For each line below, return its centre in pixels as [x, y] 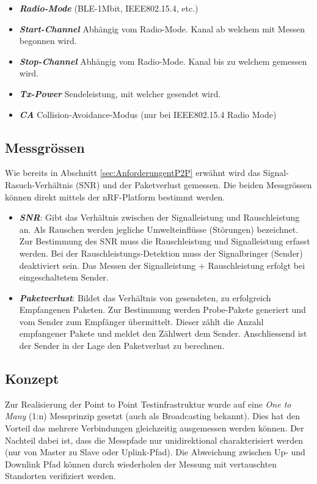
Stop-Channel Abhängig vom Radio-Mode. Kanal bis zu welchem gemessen [163, 61]
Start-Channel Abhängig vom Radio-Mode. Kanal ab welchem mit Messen [162, 28]
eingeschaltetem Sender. [64, 277]
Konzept [32, 379]
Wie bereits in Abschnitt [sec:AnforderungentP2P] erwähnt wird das [133, 173]
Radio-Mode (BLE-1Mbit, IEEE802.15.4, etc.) [109, 8]
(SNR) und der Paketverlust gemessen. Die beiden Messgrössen [194, 184]
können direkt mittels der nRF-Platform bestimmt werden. [115, 196]
